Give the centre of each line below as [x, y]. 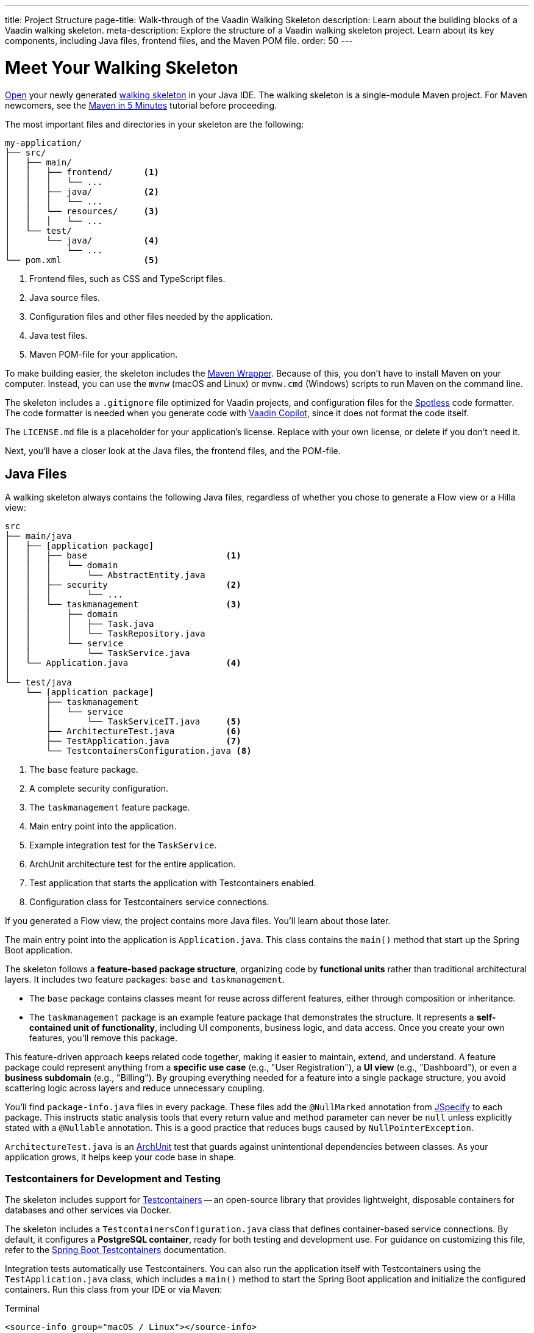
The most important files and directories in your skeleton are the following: [155, 124]
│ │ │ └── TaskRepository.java [105, 634]
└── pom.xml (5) [82, 260]
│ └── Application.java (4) [123, 663]
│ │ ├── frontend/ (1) [82, 172]
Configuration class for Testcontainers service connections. [149, 902]
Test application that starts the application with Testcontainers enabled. [173, 883]
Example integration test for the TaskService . [123, 845]
